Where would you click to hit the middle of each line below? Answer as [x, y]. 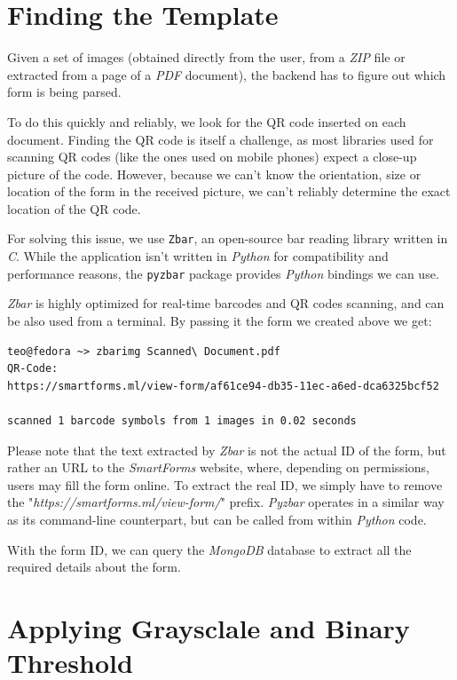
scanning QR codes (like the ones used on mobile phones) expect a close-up [212, 157]
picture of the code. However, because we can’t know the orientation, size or [214, 174]
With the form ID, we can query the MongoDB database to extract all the [209, 549]
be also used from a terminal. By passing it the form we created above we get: [220, 320]
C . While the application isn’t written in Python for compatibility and [198, 256]
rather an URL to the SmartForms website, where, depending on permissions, [218, 467]
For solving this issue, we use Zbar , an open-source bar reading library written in [228, 238]
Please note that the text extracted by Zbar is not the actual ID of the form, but [227, 450]
